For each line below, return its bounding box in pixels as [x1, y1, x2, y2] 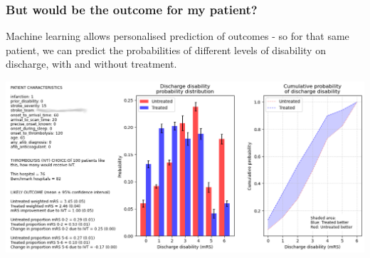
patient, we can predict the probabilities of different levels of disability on [6, 42, 326, 57]
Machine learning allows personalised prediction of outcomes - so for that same [6, 29, 349, 43]
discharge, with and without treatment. [6, 56, 177, 71]
